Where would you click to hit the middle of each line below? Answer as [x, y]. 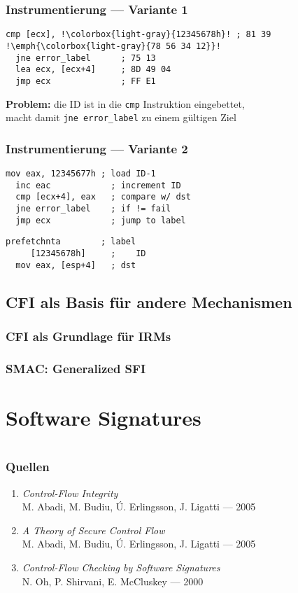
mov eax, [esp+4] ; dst [76, 265]
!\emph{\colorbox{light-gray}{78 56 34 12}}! [113, 46]
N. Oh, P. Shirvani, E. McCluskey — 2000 [113, 581]
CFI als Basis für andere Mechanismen [149, 301]
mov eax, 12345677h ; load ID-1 [81, 174]
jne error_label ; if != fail [93, 209]
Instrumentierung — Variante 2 [97, 148]
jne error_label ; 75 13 [86, 58]
